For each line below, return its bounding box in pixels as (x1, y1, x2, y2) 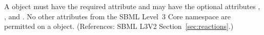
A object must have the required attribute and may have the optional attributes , (4, 1, 260, 11)
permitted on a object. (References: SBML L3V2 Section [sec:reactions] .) (4, 21, 234, 31)
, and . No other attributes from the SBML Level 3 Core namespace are (4, 11, 231, 21)
